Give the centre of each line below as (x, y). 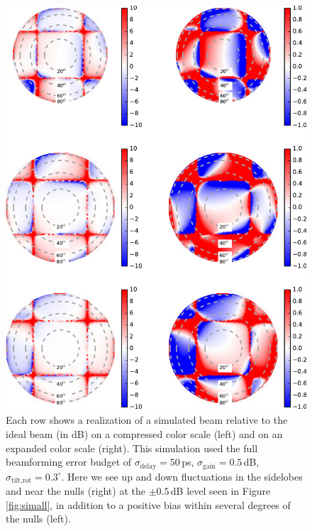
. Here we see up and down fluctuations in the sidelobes (182, 476)
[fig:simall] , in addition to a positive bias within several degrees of (148, 504)
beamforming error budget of (69, 462)
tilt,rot (22, 481)
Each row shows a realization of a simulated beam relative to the (147, 420)
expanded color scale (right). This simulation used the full (132, 448)
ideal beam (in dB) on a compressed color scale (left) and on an (144, 433)
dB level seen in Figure (221, 491)
